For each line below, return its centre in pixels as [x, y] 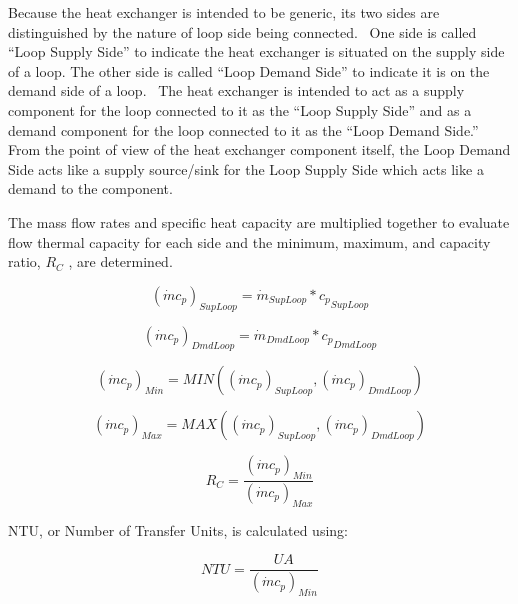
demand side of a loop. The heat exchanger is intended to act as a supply [236, 90]
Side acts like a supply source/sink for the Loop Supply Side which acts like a [246, 168]
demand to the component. [90, 188]
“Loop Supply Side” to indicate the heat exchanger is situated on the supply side [256, 51]
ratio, [24, 261]
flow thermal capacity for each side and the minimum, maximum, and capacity [249, 241]
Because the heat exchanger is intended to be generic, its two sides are [224, 12]
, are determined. [120, 261]
